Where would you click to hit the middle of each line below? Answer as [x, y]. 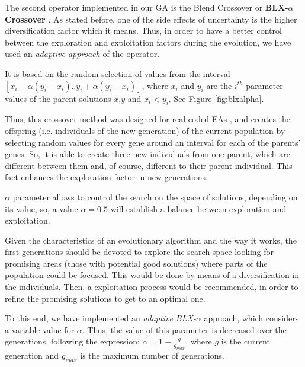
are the [219, 85]
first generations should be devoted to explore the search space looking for [139, 252]
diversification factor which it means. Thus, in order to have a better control [143, 31]
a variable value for [40, 329]
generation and [32, 355]
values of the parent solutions [58, 98]
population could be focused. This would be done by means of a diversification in [152, 275]
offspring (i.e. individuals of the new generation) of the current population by [145, 130]
